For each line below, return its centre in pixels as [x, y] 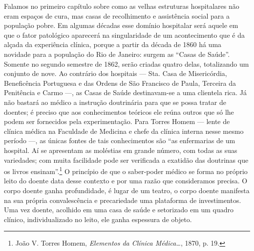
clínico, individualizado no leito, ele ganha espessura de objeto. [98, 219]
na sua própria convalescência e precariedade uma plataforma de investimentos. [123, 200]
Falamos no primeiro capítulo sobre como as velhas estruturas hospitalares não [122, 6]
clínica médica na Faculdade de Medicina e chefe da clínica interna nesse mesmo [124, 131]
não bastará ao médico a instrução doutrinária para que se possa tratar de [115, 102]
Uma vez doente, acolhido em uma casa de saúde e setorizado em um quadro [119, 210]
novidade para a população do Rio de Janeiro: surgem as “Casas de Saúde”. [117, 54]
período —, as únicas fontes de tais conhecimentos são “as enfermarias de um [120, 140]
